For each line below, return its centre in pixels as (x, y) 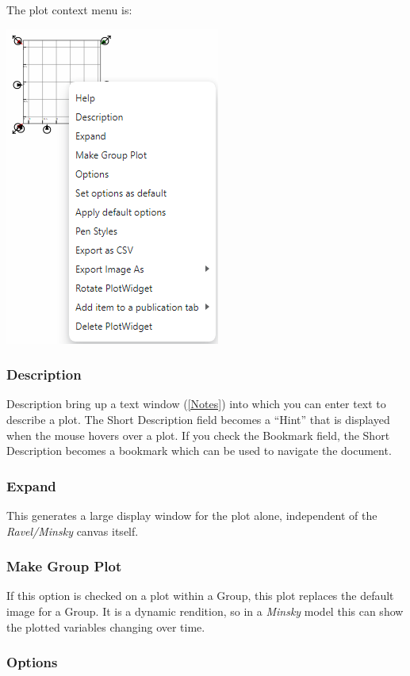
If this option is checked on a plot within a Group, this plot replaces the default (200, 596)
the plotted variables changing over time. (106, 626)
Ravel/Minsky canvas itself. (73, 531)
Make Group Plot (64, 566)
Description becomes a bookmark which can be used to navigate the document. (199, 451)
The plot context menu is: (69, 10)
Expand (31, 485)
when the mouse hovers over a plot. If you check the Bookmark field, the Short (198, 435)
